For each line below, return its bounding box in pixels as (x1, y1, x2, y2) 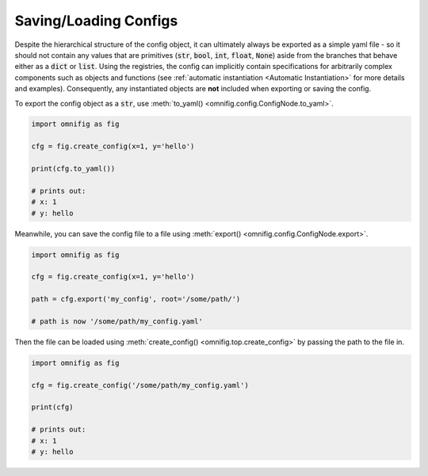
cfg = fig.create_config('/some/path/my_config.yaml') (31, 381, 249, 390)
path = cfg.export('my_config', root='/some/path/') (31, 294, 241, 304)
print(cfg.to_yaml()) (31, 164, 116, 174)
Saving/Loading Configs (14, 12, 178, 29)
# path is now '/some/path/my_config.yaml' (31, 317, 204, 325)
